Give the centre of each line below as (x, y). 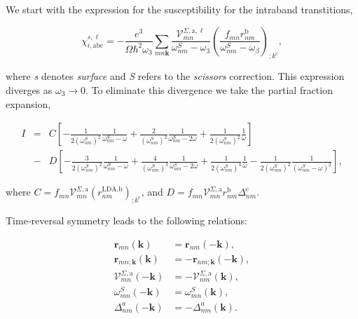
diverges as (29, 89)
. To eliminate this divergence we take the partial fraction (209, 89)
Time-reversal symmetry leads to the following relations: (126, 220)
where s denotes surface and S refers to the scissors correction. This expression (175, 76)
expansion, (28, 103)
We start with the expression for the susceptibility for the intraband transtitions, (179, 9)
